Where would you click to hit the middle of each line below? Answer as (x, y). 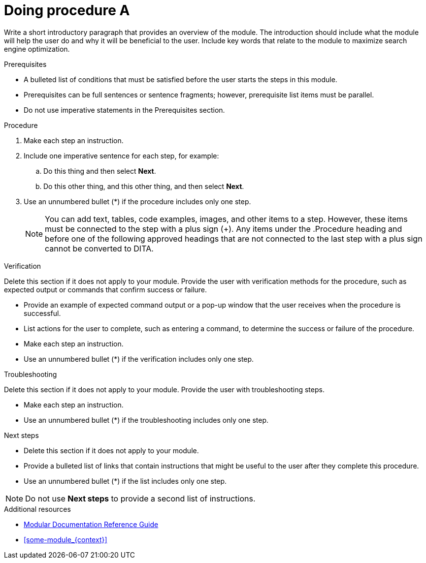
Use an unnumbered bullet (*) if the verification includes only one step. (139, 359)
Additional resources (37, 509)
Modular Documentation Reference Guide (91, 524)
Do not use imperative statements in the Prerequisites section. (124, 110)
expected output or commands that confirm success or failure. (105, 289)
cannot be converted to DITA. (99, 248)
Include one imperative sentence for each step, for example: (121, 156)
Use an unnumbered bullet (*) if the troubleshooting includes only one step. (146, 420)
